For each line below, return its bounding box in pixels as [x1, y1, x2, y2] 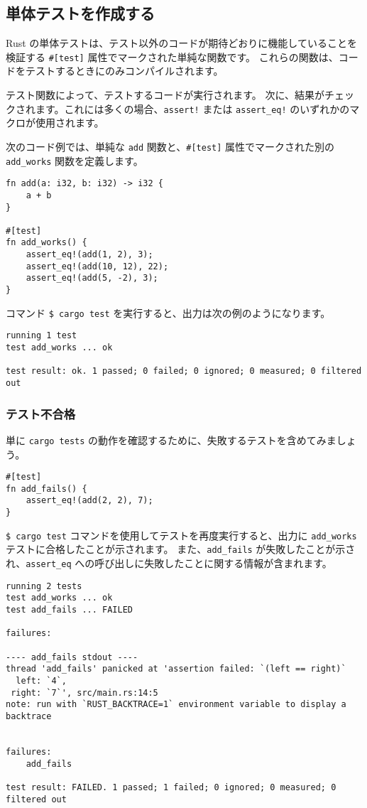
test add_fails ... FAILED [6, 605, 133, 615]
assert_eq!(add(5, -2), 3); [26, 273, 158, 284]
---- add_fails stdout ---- [6, 652, 138, 662]
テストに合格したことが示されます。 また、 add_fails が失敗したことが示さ [6, 542, 356, 556]
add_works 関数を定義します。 [6, 153, 143, 168]
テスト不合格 [6, 404, 76, 422]
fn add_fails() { [6, 483, 87, 494]
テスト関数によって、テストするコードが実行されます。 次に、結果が [6, 87, 325, 102]
